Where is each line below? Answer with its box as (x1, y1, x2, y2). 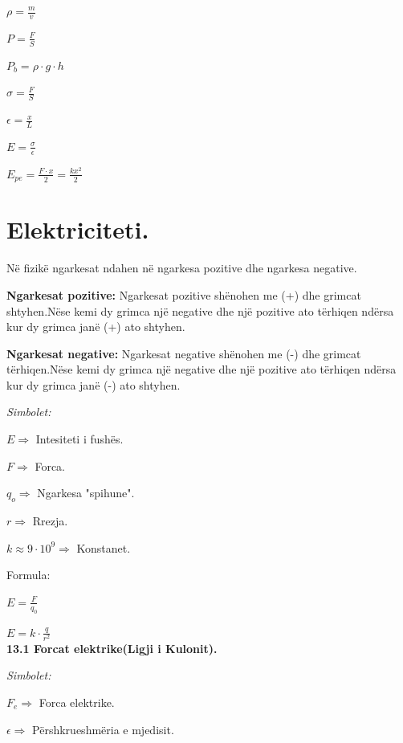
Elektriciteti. (6, 213, 149, 246)
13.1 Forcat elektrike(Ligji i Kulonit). (6, 639, 218, 656)
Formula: (6, 566, 51, 583)
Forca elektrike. (39, 693, 115, 710)
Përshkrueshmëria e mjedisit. (32, 721, 174, 737)
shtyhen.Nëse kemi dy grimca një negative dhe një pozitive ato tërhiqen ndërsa (6, 302, 394, 319)
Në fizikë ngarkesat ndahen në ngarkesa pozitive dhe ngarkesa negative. (6, 259, 357, 276)
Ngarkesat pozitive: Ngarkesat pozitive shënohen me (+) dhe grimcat (6, 286, 361, 303)
